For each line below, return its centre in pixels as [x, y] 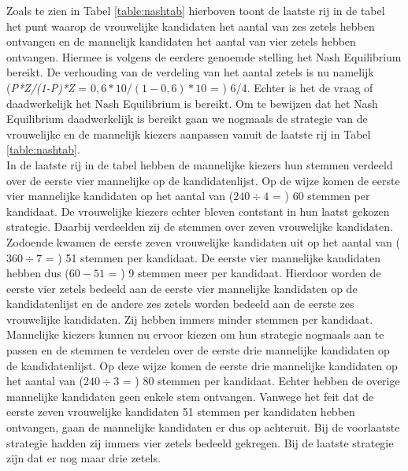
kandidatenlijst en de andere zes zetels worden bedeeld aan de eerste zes [180, 304]
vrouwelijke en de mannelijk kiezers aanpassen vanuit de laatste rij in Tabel [189, 134]
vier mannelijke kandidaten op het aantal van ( [120, 196]
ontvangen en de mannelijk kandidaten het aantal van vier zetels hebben [181, 41]
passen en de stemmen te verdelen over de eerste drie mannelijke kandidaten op [198, 350]
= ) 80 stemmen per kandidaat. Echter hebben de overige [261, 381]
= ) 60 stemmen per [321, 196]
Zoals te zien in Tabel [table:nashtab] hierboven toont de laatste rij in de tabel [196, 10]
